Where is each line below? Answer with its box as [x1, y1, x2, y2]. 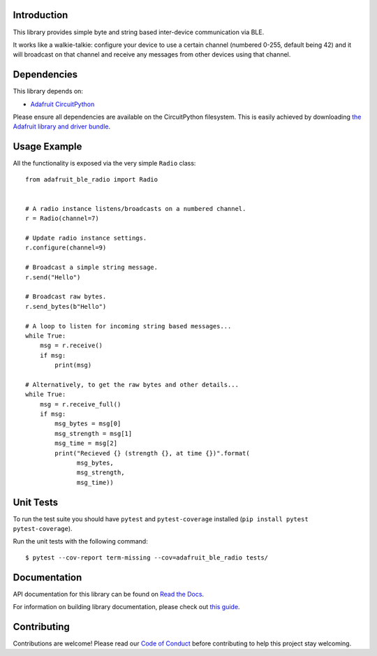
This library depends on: [13, 87, 84, 96]
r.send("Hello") [25, 273, 81, 281]
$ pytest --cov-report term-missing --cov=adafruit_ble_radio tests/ [25, 553, 269, 562]
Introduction [13, 9, 68, 21]
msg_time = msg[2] [54, 439, 118, 447]
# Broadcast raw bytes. [25, 293, 107, 300]
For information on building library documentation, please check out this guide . [13, 603, 240, 611]
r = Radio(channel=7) [25, 214, 99, 223]
